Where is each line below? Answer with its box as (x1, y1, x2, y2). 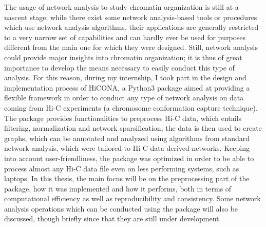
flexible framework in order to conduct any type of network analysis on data (4, 92, 244, 103)
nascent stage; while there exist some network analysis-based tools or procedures (4, 11, 257, 22)
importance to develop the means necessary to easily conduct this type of (4, 62, 235, 73)
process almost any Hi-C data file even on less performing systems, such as (4, 163, 239, 173)
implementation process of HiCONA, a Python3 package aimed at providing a (4, 82, 250, 93)
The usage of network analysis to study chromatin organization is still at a (4, 2, 239, 12)
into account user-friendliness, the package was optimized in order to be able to (4, 152, 254, 163)
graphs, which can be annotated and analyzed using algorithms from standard (4, 132, 250, 143)
